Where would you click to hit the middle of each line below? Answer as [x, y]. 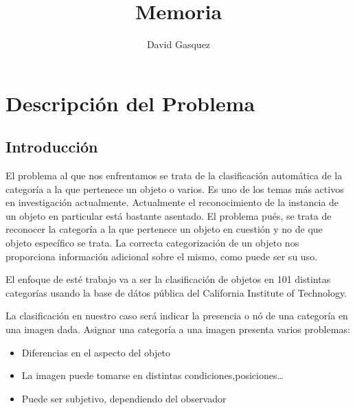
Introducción [52, 147]
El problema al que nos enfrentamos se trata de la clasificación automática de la [174, 175]
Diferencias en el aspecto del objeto [96, 352]
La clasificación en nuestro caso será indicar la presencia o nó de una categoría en [177, 316]
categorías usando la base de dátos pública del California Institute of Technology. [176, 292]
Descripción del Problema [130, 103]
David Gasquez [179, 44]
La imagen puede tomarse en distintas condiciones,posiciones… [152, 375]
